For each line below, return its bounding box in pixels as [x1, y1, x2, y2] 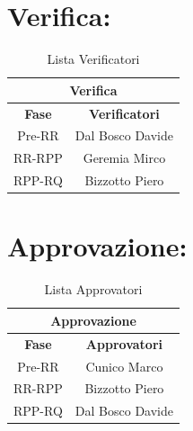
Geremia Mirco [83, 148, 166, 167]
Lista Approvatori [44, 280, 143, 299]
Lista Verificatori [47, 49, 140, 68]
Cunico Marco [85, 356, 163, 375]
